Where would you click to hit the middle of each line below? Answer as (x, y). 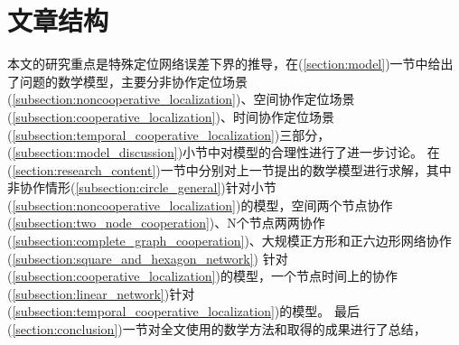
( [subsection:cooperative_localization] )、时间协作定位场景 (171, 116)
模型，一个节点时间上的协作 (315, 276)
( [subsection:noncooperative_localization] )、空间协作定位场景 (181, 99)
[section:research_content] (84, 169)
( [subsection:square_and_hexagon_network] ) (133, 258)
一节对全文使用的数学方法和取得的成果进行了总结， (274, 329)
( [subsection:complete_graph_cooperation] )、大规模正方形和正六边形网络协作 (229, 241)
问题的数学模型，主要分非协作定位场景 (133, 81)
